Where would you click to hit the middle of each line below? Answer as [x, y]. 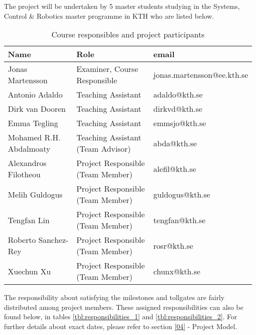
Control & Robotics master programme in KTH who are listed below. [109, 16]
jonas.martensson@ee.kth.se [201, 74]
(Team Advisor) [104, 149]
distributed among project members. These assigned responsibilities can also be [124, 307]
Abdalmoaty [29, 149]
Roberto [22, 240]
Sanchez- [53, 240]
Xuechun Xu [30, 271]
